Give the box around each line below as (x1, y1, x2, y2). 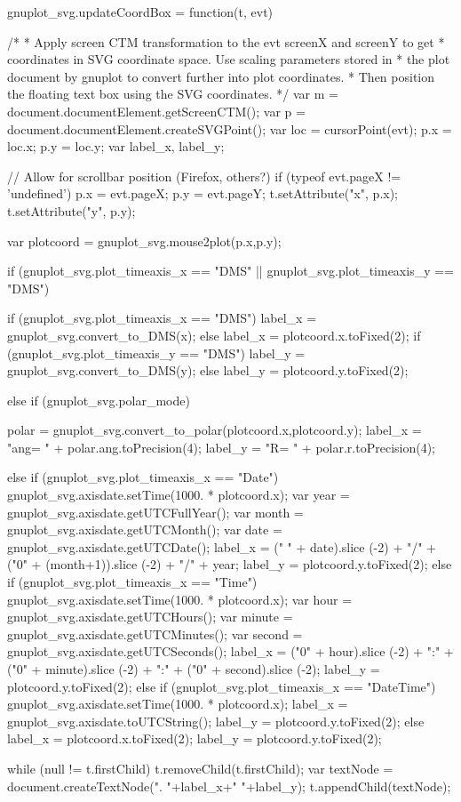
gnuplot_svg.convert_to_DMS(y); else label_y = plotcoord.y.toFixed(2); (7, 361, 409, 380)
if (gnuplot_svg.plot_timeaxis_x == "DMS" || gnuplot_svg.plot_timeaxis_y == (7, 261, 454, 280)
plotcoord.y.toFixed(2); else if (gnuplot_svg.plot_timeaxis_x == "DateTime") (7, 677, 436, 695)
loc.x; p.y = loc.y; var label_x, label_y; (7, 137, 225, 156)
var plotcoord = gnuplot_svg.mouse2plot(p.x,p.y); (7, 231, 282, 250)
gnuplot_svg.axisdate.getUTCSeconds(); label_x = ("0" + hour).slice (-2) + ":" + (7, 642, 454, 661)
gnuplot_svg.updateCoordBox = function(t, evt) (7, 3, 274, 20)
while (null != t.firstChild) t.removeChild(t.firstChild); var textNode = (7, 758, 393, 777)
